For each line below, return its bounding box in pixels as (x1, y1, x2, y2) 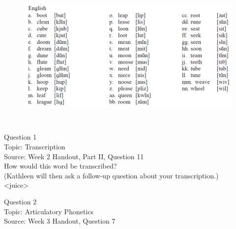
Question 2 (4, 196, 37, 206)
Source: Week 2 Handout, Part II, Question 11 (4, 151, 144, 161)
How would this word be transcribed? (4, 161, 117, 171)
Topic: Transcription (4, 141, 65, 151)
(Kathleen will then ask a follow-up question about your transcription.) (4, 170, 219, 180)
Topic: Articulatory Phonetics (4, 206, 93, 216)
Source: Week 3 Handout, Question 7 (4, 216, 116, 226)
